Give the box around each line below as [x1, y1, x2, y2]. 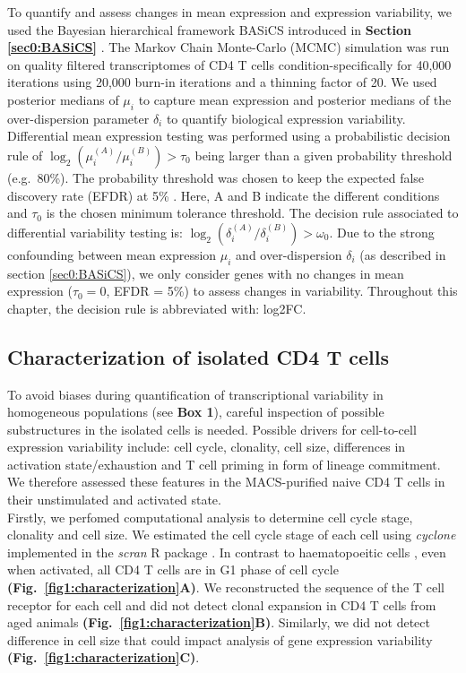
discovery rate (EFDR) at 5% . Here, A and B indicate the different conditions [7, 186, 440, 204]
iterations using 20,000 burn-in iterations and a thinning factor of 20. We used [7, 73, 437, 91]
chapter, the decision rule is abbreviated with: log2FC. [7, 298, 306, 317]
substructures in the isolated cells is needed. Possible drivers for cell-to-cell [7, 419, 417, 438]
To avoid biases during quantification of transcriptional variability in [7, 384, 384, 403]
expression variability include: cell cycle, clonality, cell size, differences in [7, 437, 406, 456]
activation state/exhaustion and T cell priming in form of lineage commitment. [7, 454, 441, 473]
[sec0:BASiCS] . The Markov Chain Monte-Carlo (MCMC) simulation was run [7, 38, 450, 56]
